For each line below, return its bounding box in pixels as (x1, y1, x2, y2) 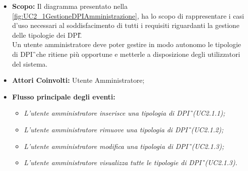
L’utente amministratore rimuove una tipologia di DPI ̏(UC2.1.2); (24, 124, 224, 134)
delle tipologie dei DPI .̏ (12, 29, 82, 40)
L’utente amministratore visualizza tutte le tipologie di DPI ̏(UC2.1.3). (24, 157, 238, 168)
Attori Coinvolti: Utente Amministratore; (12, 75, 145, 85)
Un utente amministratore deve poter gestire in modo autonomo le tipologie (12, 39, 241, 49)
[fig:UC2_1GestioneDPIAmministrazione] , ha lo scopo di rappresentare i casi (12, 10, 245, 21)
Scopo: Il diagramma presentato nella (12, 1, 128, 11)
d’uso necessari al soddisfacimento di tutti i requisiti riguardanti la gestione (12, 20, 240, 30)
